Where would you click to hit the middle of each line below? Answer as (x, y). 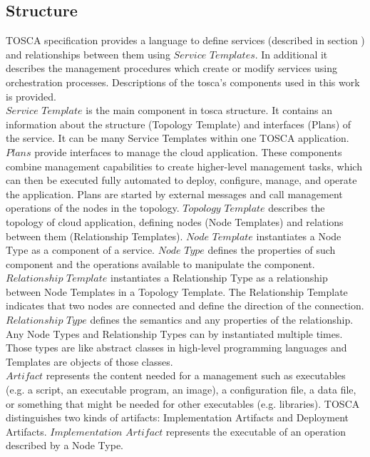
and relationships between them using (88, 54)
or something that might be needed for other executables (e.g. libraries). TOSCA (183, 403)
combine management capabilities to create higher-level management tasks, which (184, 166)
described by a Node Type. (65, 445)
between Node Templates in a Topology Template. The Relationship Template (177, 291)
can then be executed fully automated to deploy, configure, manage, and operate (181, 180)
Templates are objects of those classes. (89, 361)
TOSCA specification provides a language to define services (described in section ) (185, 40)
